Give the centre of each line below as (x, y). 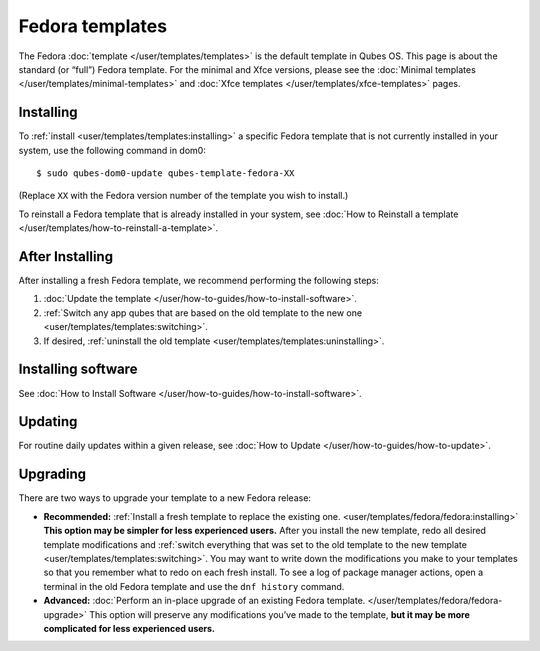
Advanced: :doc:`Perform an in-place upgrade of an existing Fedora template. (204, 601)
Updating (48, 421)
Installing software (78, 369)
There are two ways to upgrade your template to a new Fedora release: (165, 498)
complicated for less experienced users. (129, 628)
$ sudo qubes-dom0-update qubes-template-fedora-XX (165, 173)
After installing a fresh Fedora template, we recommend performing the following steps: (199, 281)
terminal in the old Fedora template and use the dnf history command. (194, 586)
